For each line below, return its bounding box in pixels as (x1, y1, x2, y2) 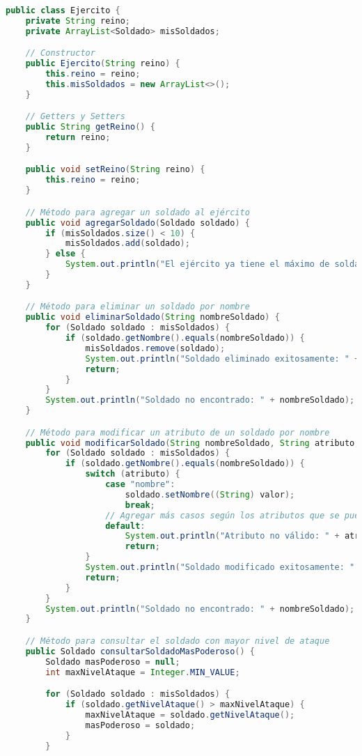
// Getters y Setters (25, 111, 125, 122)
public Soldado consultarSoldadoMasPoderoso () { (25, 646, 255, 656)
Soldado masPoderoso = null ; (45, 656, 180, 667)
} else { (45, 249, 86, 259)
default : (105, 520, 145, 531)
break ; (125, 500, 155, 510)
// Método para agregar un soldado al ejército (25, 207, 250, 217)
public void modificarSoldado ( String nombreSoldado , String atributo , (25, 438, 360, 448)
